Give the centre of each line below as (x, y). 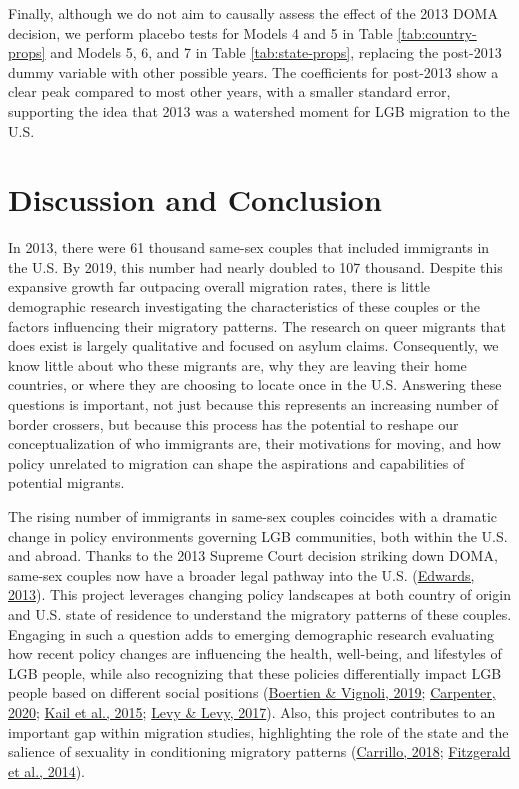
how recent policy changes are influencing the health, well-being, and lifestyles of (255, 653)
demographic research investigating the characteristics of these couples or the (244, 306)
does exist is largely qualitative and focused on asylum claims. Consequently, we (253, 345)
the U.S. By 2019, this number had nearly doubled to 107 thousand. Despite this (255, 266)
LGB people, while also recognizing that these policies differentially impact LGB (255, 672)
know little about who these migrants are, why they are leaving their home (237, 364)
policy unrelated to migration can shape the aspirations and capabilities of (236, 462)
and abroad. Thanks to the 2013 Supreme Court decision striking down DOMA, (253, 555)
